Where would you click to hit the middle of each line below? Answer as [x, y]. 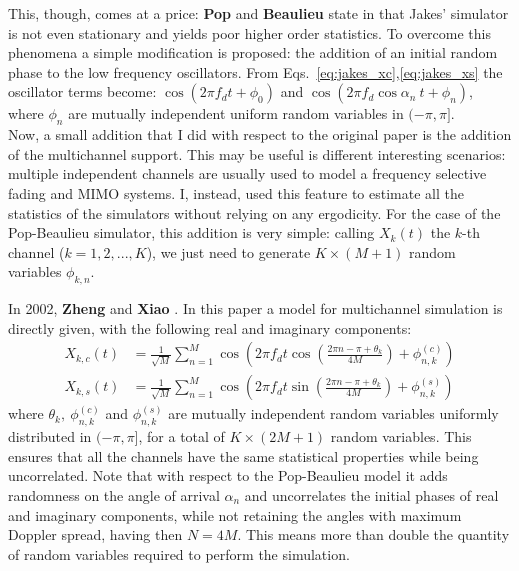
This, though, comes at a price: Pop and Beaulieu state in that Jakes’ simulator [258, 13]
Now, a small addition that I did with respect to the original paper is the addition [260, 134]
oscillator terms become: [82, 91]
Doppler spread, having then [95, 534]
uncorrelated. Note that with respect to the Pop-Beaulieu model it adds [228, 475]
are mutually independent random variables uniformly [333, 413]
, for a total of [181, 436]
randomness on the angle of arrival [114, 494]
